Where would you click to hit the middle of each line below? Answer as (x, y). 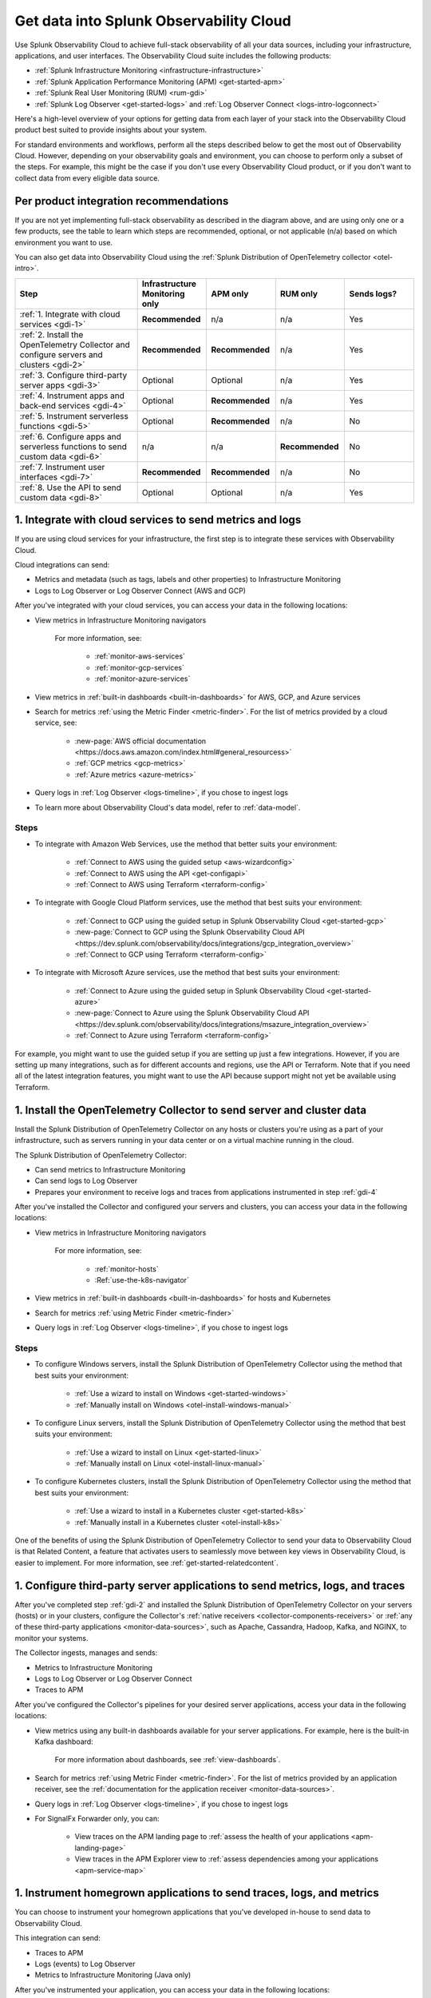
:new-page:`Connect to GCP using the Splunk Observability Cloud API (190, 932)
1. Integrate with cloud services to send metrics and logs (158, 520)
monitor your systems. (51, 1638)
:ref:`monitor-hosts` (127, 1269)
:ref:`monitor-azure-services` (142, 679)
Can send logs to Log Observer (86, 1181)
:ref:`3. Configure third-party (73, 375)
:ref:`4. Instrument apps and (72, 396)
